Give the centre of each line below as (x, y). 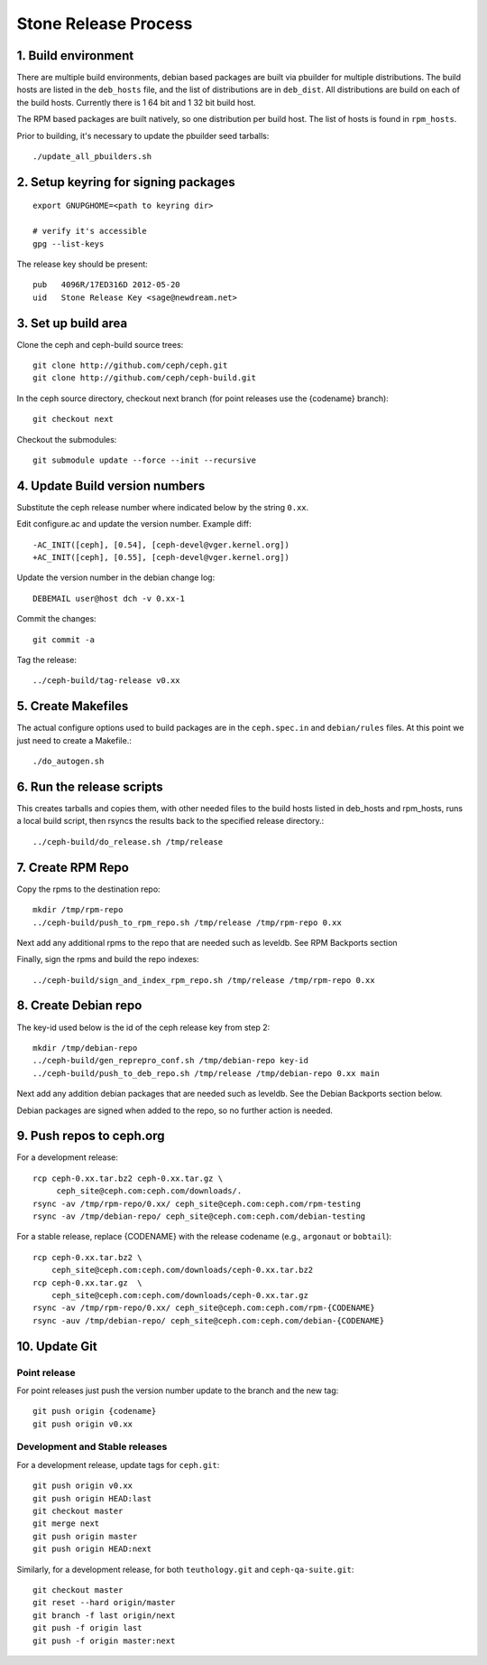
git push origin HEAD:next (92, 1549)
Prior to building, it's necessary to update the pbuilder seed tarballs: (143, 136)
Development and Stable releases (92, 1447)
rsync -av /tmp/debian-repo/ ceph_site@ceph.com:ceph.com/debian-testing (199, 1216)
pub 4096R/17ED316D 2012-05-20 (106, 285)
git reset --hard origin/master (104, 1603)
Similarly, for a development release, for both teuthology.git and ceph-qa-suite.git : (185, 1569)
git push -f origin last (87, 1628)
